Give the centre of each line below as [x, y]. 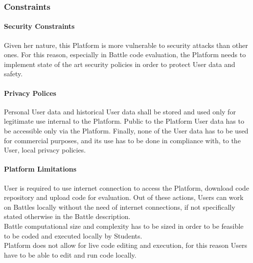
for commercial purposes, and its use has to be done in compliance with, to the [122, 140]
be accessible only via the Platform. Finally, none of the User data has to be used [126, 131]
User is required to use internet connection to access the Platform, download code [126, 187]
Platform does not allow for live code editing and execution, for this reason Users [126, 245]
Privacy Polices [30, 93]
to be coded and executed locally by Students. [73, 235]
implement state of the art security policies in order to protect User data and [120, 64]
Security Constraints [39, 26]
